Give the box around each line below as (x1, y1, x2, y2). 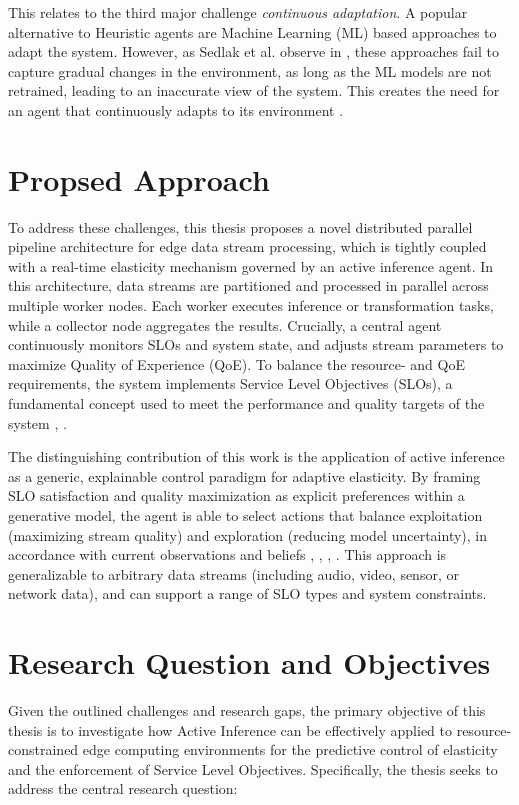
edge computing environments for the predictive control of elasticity (82, 739, 498, 760)
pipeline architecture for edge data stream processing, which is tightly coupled (8, 236, 487, 257)
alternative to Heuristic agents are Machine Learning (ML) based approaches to (8, 21, 497, 42)
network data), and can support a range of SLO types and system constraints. (8, 583, 487, 604)
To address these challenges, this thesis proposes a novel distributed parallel (8, 216, 473, 237)
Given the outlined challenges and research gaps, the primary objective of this (8, 700, 486, 721)
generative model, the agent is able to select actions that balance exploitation (8, 505, 483, 525)
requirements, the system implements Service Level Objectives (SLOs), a (8, 373, 453, 394)
